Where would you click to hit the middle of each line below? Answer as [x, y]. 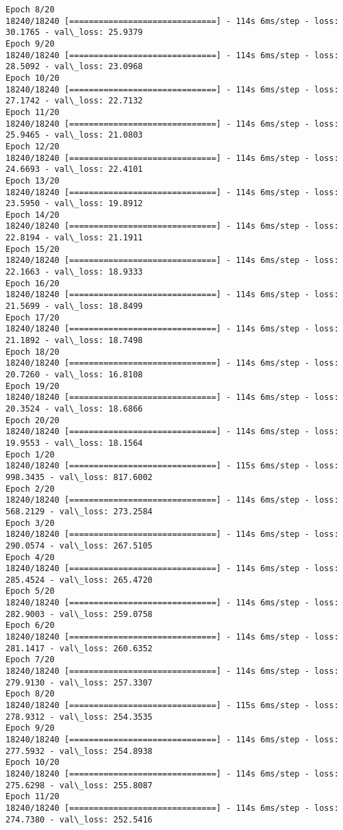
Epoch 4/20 [30, 557]
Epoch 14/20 [33, 215]
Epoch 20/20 [33, 420]
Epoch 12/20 [33, 146]
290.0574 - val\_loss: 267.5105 [79, 545]
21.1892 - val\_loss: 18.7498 [74, 341]
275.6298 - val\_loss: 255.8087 [79, 785]
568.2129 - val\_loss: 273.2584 [79, 511]
